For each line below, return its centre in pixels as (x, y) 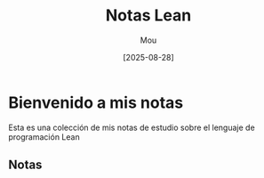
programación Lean (44, 137)
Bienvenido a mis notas (96, 102)
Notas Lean (148, 16)
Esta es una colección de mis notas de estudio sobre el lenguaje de (132, 127)
